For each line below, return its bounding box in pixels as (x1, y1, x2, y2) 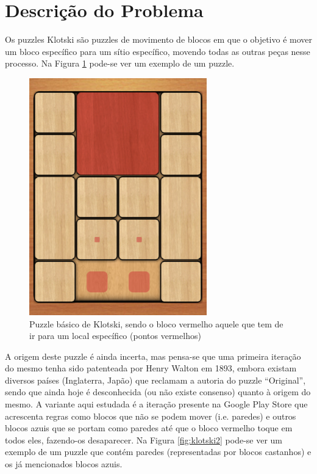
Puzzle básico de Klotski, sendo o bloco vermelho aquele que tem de (29, 317, 283, 330)
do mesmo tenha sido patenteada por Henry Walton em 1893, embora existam (5, 362, 297, 374)
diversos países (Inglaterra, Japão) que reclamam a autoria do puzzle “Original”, (5, 373, 306, 386)
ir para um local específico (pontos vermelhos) (29, 329, 201, 342)
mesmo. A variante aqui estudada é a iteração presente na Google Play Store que (5, 398, 308, 410)
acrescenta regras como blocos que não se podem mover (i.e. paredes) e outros (5, 409, 296, 422)
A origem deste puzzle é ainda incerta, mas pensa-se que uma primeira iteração (5, 349, 301, 362)
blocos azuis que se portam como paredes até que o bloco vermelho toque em (5, 421, 293, 434)
